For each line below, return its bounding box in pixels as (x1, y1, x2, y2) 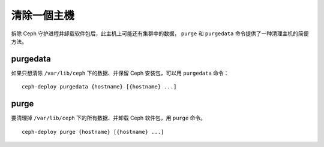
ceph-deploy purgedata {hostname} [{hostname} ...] (22, 84, 177, 90)
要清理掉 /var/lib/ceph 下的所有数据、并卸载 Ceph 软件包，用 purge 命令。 (11, 114, 206, 122)
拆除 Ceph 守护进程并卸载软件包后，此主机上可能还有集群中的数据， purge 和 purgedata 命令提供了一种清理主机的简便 (11, 30, 309, 37)
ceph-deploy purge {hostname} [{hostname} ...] (22, 128, 164, 135)
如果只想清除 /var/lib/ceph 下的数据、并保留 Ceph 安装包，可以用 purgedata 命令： (11, 69, 229, 76)
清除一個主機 (11, 9, 75, 22)
